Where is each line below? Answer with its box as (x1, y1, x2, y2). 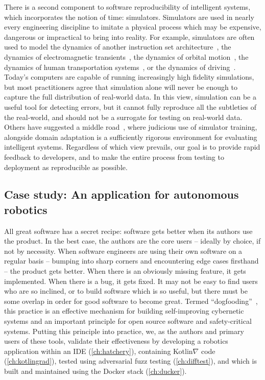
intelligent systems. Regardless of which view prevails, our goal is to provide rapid (4, 141, 260, 152)
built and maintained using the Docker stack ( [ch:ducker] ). (4, 366, 187, 376)
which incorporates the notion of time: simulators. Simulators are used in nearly (4, 11, 254, 22)
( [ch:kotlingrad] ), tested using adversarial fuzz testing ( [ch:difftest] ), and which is (4, 355, 257, 366)
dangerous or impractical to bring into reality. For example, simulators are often (4, 31, 255, 42)
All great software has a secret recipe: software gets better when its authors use (4, 225, 253, 236)
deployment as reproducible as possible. (4, 161, 128, 172)
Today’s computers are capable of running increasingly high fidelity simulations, (4, 72, 254, 82)
